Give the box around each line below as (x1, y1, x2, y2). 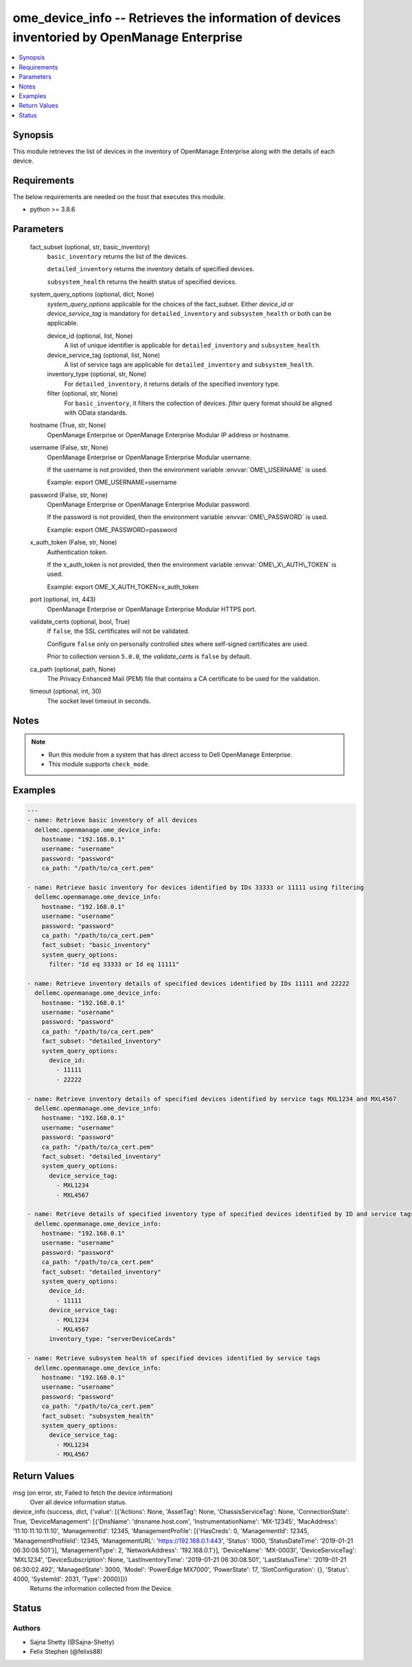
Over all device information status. (30, 1497, 127, 1506)
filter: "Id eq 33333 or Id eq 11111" (49, 961, 180, 968)
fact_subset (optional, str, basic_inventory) (30, 242, 150, 251)
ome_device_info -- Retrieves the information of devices (12, 10, 341, 25)
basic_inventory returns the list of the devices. (47, 253, 188, 261)
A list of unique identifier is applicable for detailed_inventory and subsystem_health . (64, 341, 321, 349)
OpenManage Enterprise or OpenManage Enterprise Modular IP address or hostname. (47, 430, 290, 439)
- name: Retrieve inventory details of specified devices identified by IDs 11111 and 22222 (27, 979, 350, 987)
